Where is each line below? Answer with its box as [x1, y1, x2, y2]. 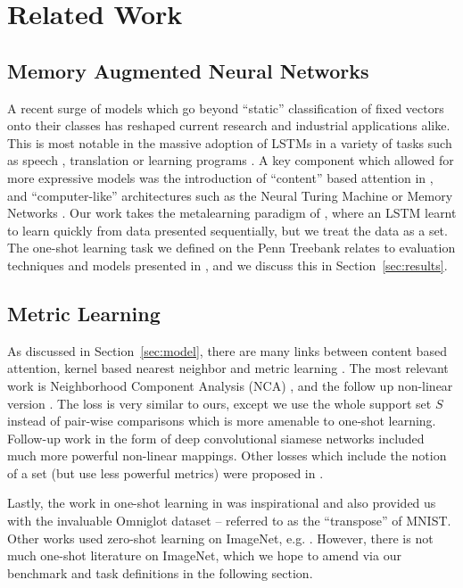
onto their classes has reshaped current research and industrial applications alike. [7, 116, 451, 135]
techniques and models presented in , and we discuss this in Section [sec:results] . [7, 255, 448, 274]
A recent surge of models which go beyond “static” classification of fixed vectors [7, 98, 444, 117]
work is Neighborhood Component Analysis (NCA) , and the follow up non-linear [7, 376, 453, 394]
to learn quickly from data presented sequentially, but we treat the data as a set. [7, 220, 448, 239]
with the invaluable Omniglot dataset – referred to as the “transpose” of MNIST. [7, 511, 451, 530]
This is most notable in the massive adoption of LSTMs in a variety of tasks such [7, 133, 452, 152]
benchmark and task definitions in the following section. [7, 563, 313, 582]
